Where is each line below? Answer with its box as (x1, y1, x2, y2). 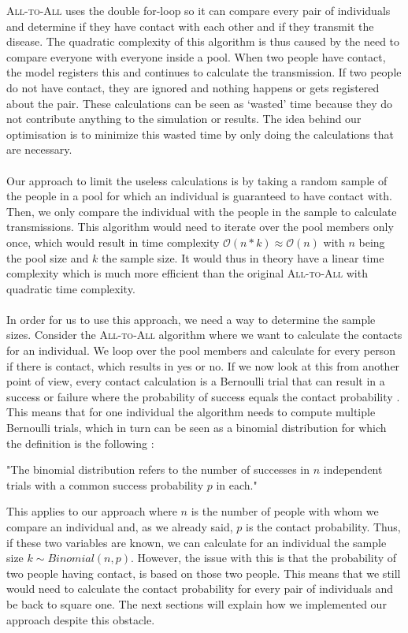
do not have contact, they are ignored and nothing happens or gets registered (6, 79, 380, 95)
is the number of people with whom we (191, 503, 379, 519)
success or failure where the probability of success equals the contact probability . (6, 388, 400, 404)
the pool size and (6, 249, 89, 266)
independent (323, 461, 383, 478)
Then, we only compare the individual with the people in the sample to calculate (6, 203, 397, 219)
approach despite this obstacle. (6, 611, 155, 627)
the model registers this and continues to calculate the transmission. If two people (6, 64, 402, 80)
